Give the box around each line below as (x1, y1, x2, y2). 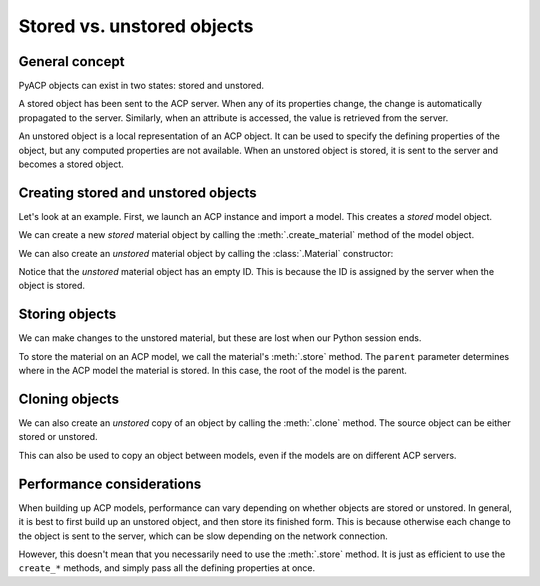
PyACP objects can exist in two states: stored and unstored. (18, 80, 265, 92)
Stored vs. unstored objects (18, 15, 254, 37)
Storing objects (18, 306, 117, 323)
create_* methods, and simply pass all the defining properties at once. (18, 562, 316, 574)
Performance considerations (18, 475, 202, 492)
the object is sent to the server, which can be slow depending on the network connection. (18, 530, 389, 542)
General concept (18, 53, 125, 70)
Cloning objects (18, 390, 120, 407)
